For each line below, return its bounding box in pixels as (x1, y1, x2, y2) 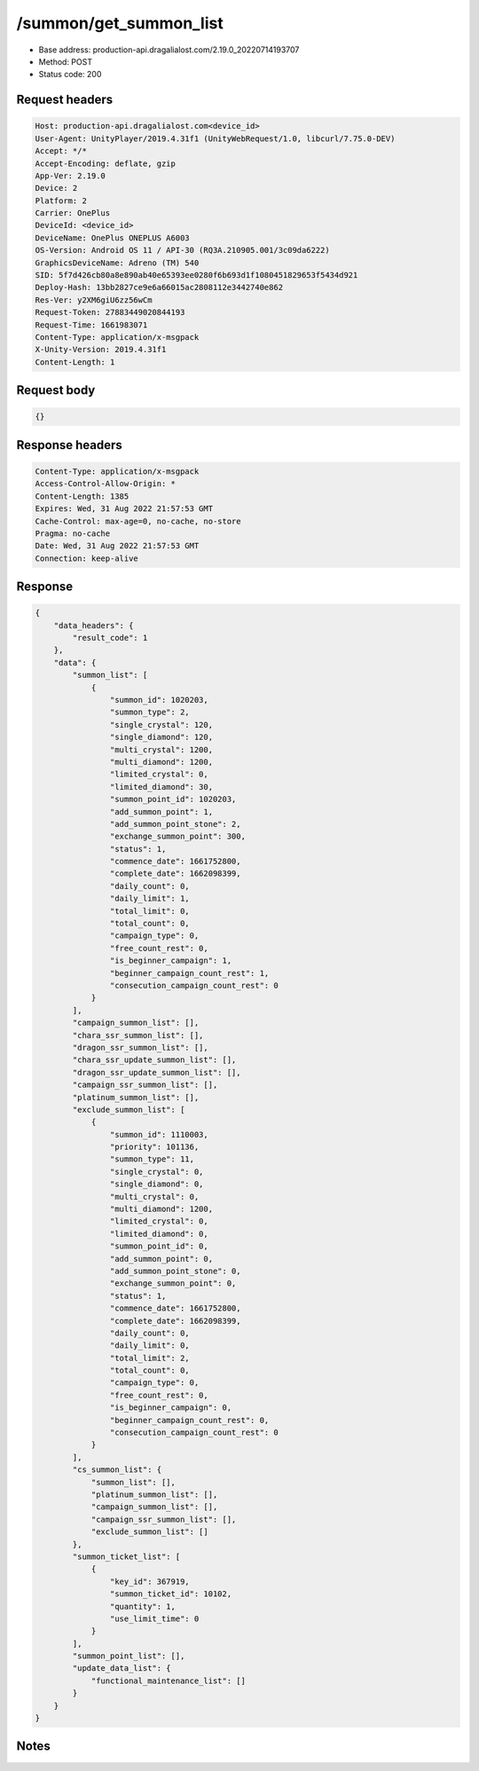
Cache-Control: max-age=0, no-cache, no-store (35, 516, 241, 526)
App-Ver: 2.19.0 (35, 170, 106, 181)
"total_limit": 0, (109, 906, 190, 916)
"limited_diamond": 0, (109, 1229, 208, 1239)
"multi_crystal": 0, (109, 1192, 200, 1201)
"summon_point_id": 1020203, (109, 794, 237, 805)
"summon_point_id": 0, (109, 1241, 208, 1251)
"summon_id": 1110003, (109, 1130, 208, 1139)
